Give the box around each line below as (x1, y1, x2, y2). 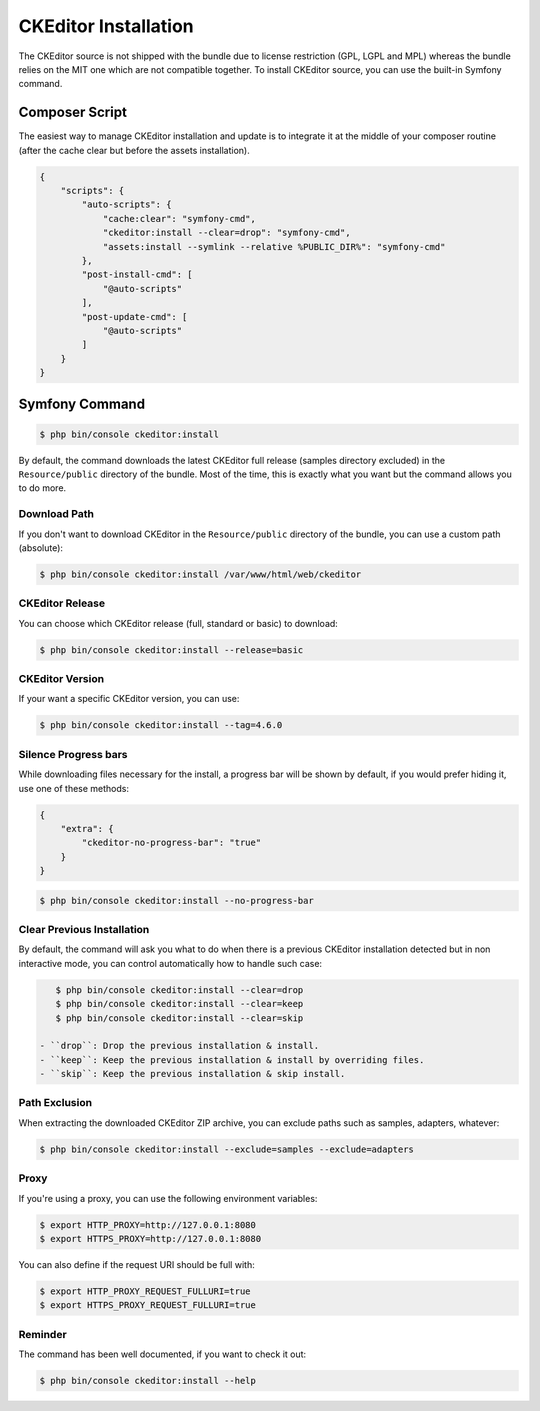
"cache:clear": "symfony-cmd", (102, 213, 257, 224)
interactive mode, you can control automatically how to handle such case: (18, 957, 323, 969)
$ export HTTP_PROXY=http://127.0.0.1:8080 (39, 1219, 257, 1230)
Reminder (18, 1327, 67, 1341)
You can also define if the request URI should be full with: (18, 1258, 255, 1270)
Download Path (18, 507, 95, 521)
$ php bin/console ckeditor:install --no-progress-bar (39, 895, 314, 906)
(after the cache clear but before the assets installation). (18, 144, 250, 156)
